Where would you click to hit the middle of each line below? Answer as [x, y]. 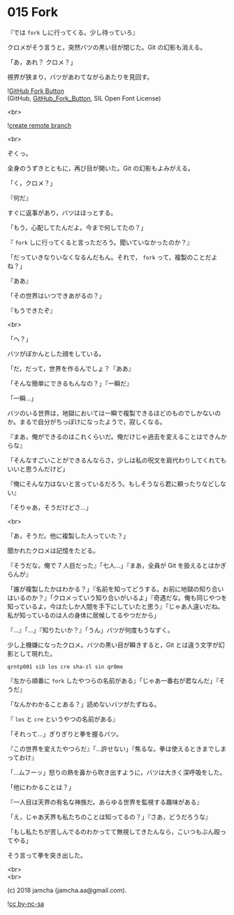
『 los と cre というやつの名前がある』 [63, 719]
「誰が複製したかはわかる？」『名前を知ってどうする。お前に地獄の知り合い [116, 589]
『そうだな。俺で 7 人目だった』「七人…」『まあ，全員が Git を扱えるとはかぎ [117, 565]
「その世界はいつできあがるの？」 [56, 295]
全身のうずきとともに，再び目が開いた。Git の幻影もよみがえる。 [101, 168]
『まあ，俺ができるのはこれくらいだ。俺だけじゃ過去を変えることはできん [114, 437]
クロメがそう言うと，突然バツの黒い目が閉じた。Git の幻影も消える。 [107, 47]
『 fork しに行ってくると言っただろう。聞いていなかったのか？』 [100, 242]
